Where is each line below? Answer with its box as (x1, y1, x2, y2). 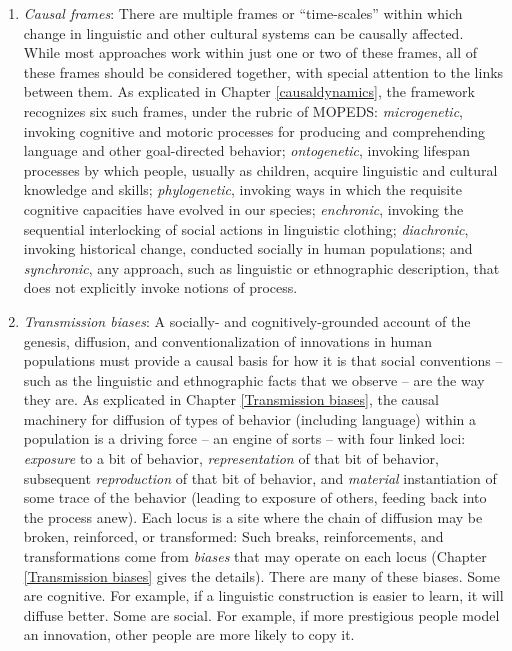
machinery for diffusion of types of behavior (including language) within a (23, 408, 477, 429)
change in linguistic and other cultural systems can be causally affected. (23, 22, 464, 43)
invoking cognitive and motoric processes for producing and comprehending (23, 120, 486, 141)
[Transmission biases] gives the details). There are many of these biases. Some (23, 565, 500, 586)
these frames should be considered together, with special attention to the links (23, 61, 504, 82)
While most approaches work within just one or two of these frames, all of (23, 42, 477, 63)
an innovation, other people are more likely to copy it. (23, 624, 355, 645)
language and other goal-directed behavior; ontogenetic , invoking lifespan (23, 140, 470, 161)
